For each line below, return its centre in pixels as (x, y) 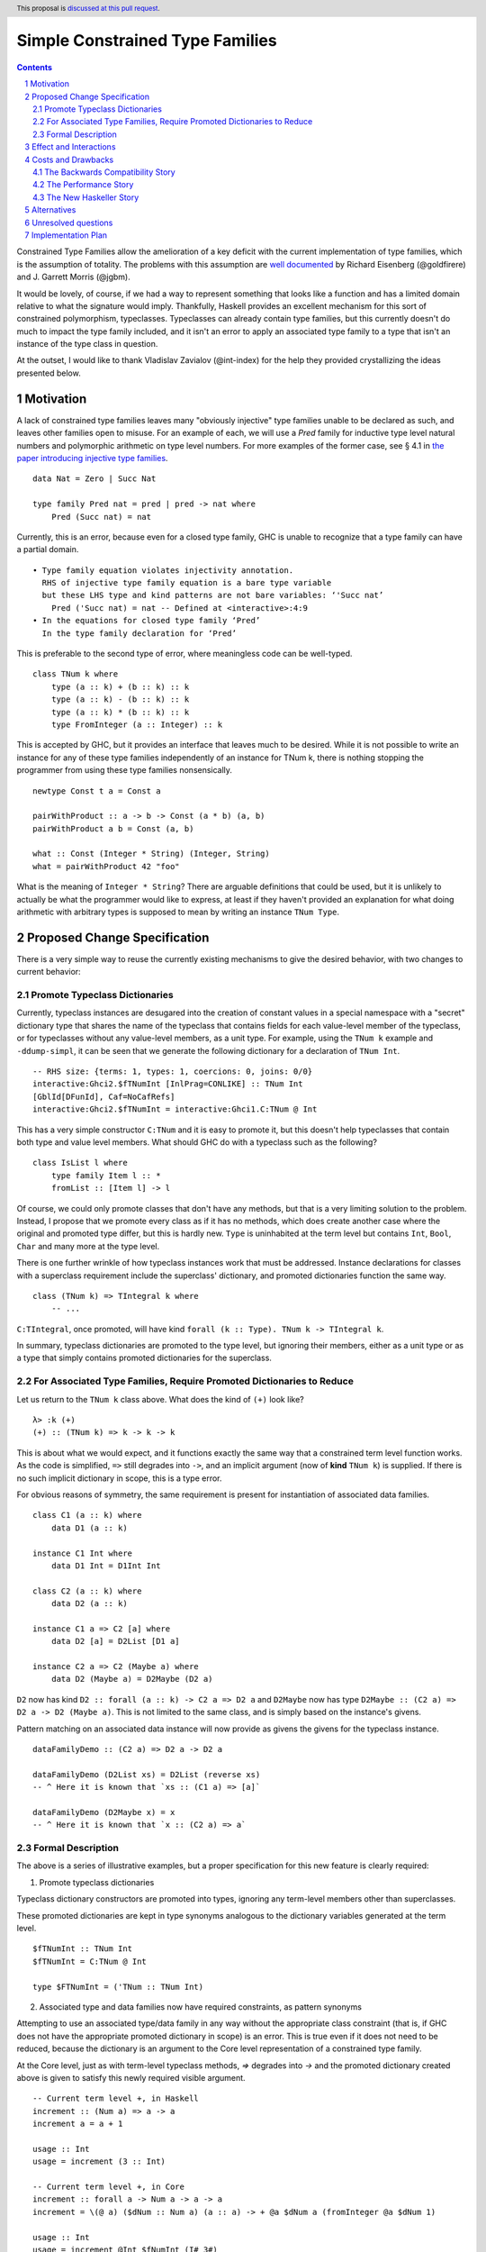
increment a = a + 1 (78, 2124)
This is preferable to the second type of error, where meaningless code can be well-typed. (184, 654)
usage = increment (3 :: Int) (99, 2161)
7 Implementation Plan (66, 235)
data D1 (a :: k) (89, 1528)
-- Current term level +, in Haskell (116, 2098)
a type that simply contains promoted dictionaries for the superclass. (144, 1358)
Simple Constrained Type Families (147, 41)
